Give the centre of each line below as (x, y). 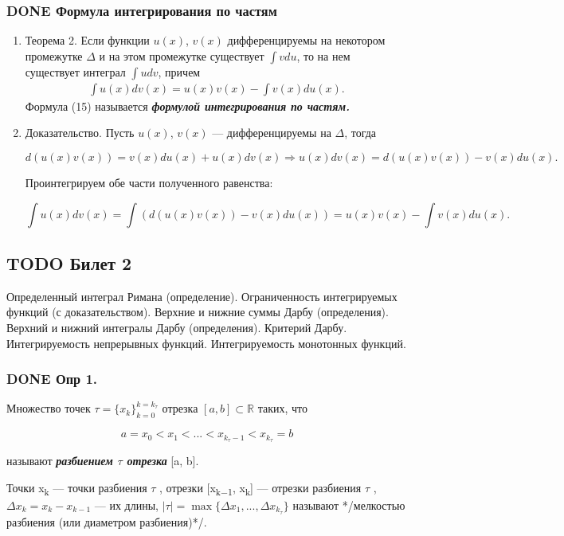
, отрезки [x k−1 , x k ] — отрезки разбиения (260, 488)
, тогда (360, 133)
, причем (179, 71)
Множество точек (49, 408)
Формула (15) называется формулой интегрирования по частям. (188, 106)
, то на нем (323, 55)
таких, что (282, 408)
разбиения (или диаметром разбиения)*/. (107, 521)
